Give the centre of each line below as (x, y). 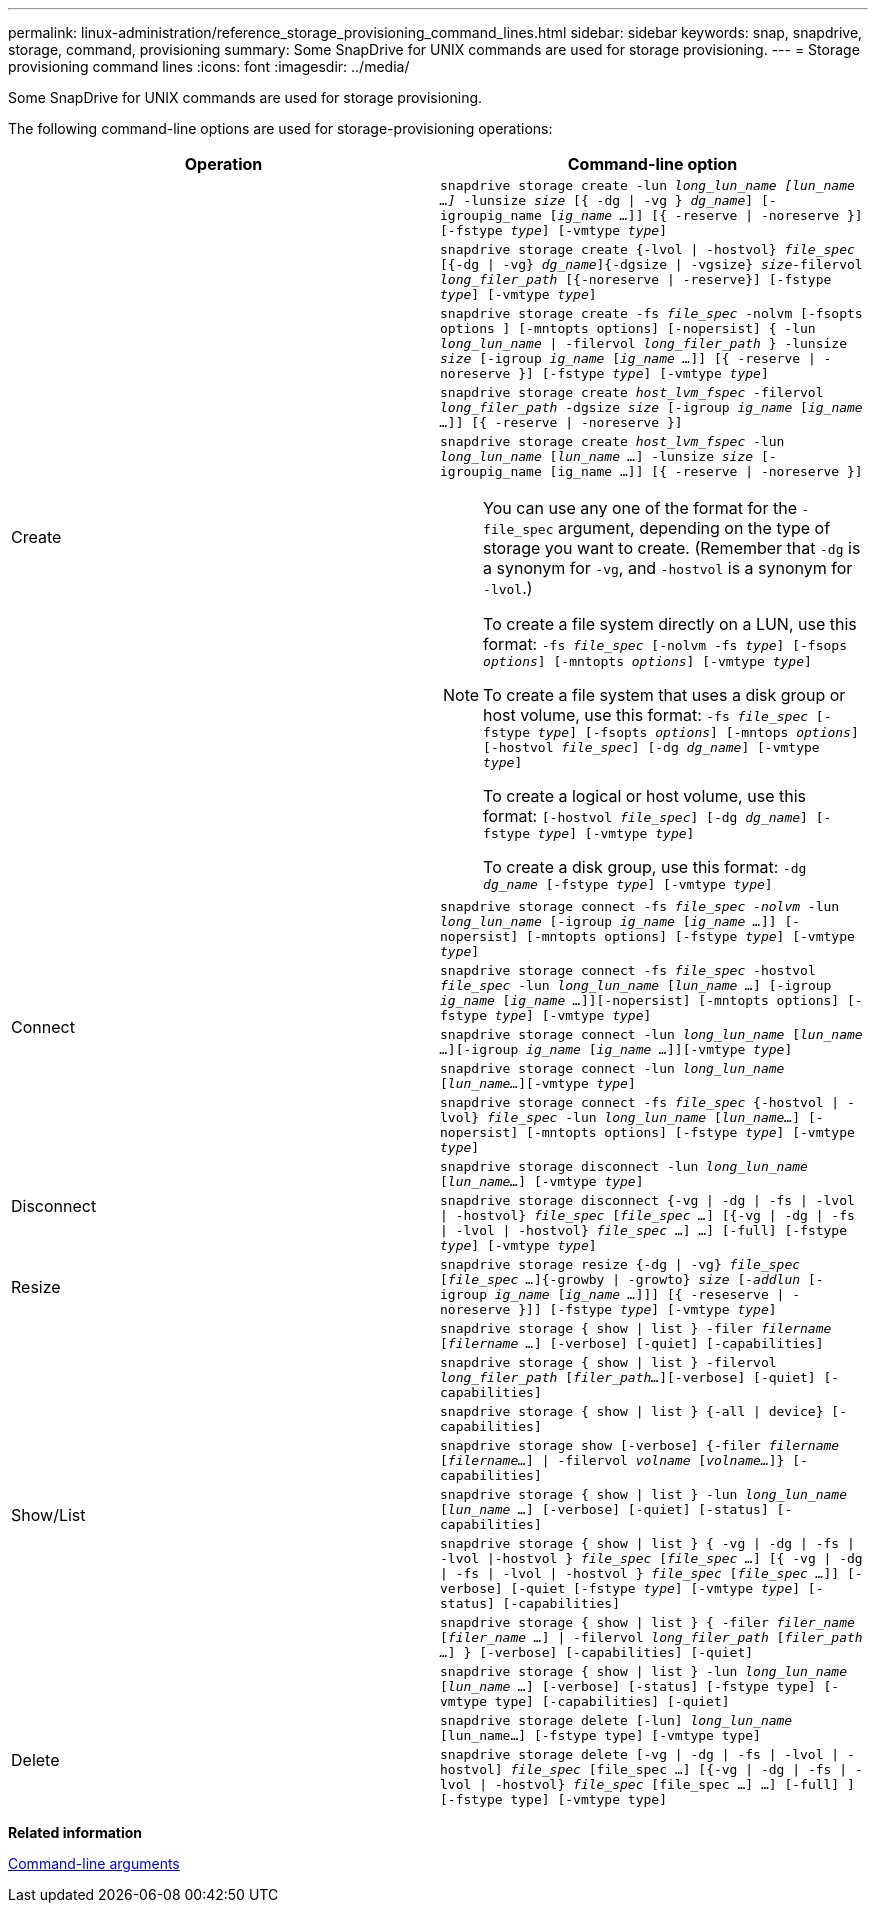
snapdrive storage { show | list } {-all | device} (632, 1411)
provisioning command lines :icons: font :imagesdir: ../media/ (209, 66)
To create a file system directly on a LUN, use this (670, 624)
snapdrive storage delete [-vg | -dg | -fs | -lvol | (640, 1754)
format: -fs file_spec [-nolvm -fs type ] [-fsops (665, 644)
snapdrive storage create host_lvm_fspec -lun (612, 441)
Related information (75, 1832)
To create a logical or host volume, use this (644, 796)
